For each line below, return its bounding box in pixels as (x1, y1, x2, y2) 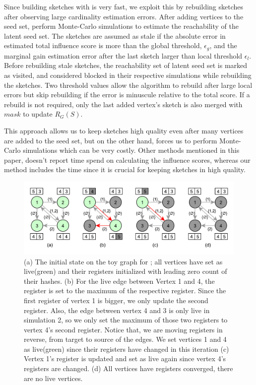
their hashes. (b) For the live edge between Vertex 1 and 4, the (24, 275, 215, 286)
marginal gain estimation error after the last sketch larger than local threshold (4, 50, 243, 61)
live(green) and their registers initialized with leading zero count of (24, 266, 227, 276)
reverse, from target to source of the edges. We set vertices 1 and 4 (24, 334, 227, 344)
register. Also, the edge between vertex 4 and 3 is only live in (24, 305, 210, 315)
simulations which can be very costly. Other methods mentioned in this (23, 145, 240, 155)
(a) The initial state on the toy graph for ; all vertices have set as (24, 256, 223, 266)
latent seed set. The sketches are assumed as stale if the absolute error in (4, 30, 226, 41)
